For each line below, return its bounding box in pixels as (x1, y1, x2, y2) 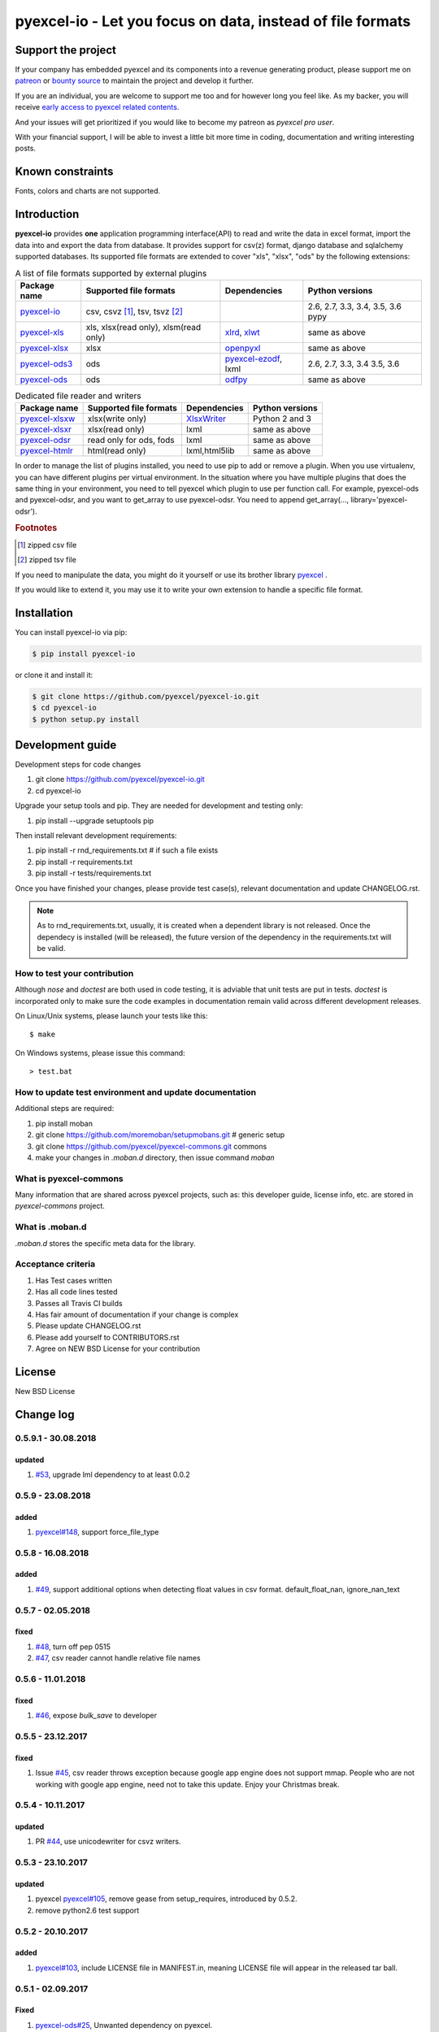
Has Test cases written (35, 1275, 113, 1285)
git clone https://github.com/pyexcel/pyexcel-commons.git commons (35, 1141, 267, 1151)
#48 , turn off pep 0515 (35, 1642, 111, 1652)
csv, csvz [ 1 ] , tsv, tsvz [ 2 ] (85, 306, 183, 317)
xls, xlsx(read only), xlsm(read (85, 321, 202, 332)
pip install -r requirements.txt (35, 857, 133, 866)
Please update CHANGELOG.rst (35, 1321, 141, 1331)
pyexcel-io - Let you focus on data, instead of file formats (15, 12, 411, 30)
